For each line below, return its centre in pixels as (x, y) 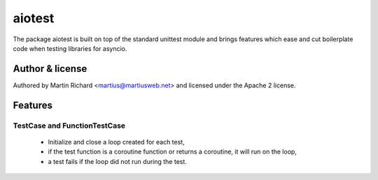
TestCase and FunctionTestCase (69, 126)
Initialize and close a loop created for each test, (116, 142)
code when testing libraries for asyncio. (70, 48)
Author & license (50, 69)
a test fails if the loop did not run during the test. (117, 161)
